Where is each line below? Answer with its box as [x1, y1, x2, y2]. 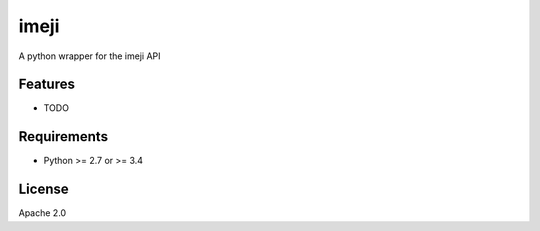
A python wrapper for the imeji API [18, 50, 161, 62]
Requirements [18, 128, 109, 145]
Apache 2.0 [18, 207, 67, 219]
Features [18, 76, 75, 93]
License [18, 181, 69, 198]
